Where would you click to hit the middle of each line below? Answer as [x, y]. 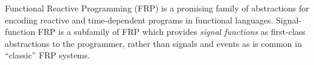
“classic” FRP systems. [47, 55]
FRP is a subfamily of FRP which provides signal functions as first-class [171, 32]
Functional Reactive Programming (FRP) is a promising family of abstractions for [157, 8]
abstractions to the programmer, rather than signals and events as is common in [153, 43]
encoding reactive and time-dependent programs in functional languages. [139, 20]
